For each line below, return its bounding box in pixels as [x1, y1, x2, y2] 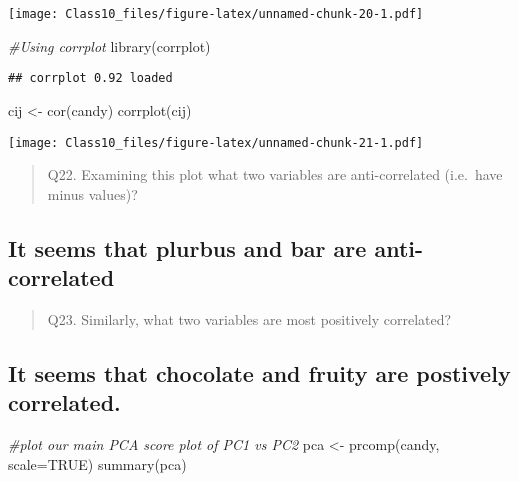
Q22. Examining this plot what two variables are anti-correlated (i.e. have [47, 164, 503, 185]
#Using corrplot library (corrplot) [8, 35, 211, 56]
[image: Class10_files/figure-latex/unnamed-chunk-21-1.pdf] [8, 135, 424, 150]
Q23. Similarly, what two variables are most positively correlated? [47, 308, 452, 329]
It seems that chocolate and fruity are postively [8, 357, 511, 388]
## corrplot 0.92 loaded [8, 71, 173, 86]
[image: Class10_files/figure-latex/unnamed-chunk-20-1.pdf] [8, 7, 424, 21]
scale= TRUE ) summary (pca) [8, 453, 187, 474]
